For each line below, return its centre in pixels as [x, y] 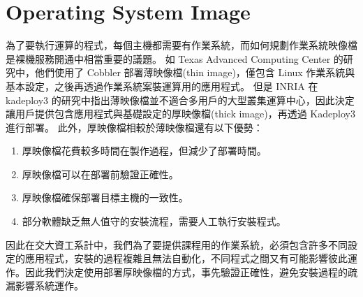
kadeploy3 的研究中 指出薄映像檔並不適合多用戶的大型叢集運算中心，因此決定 [180, 100]
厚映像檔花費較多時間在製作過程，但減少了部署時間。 [144, 151]
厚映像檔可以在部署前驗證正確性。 [100, 174]
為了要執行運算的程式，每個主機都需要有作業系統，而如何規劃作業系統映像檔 [181, 45]
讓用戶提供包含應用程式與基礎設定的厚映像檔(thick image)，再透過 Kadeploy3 [180, 114]
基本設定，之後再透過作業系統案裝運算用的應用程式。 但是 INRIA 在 [162, 86]
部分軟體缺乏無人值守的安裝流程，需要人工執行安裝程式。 [154, 221]
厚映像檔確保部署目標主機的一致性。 [105, 197]
